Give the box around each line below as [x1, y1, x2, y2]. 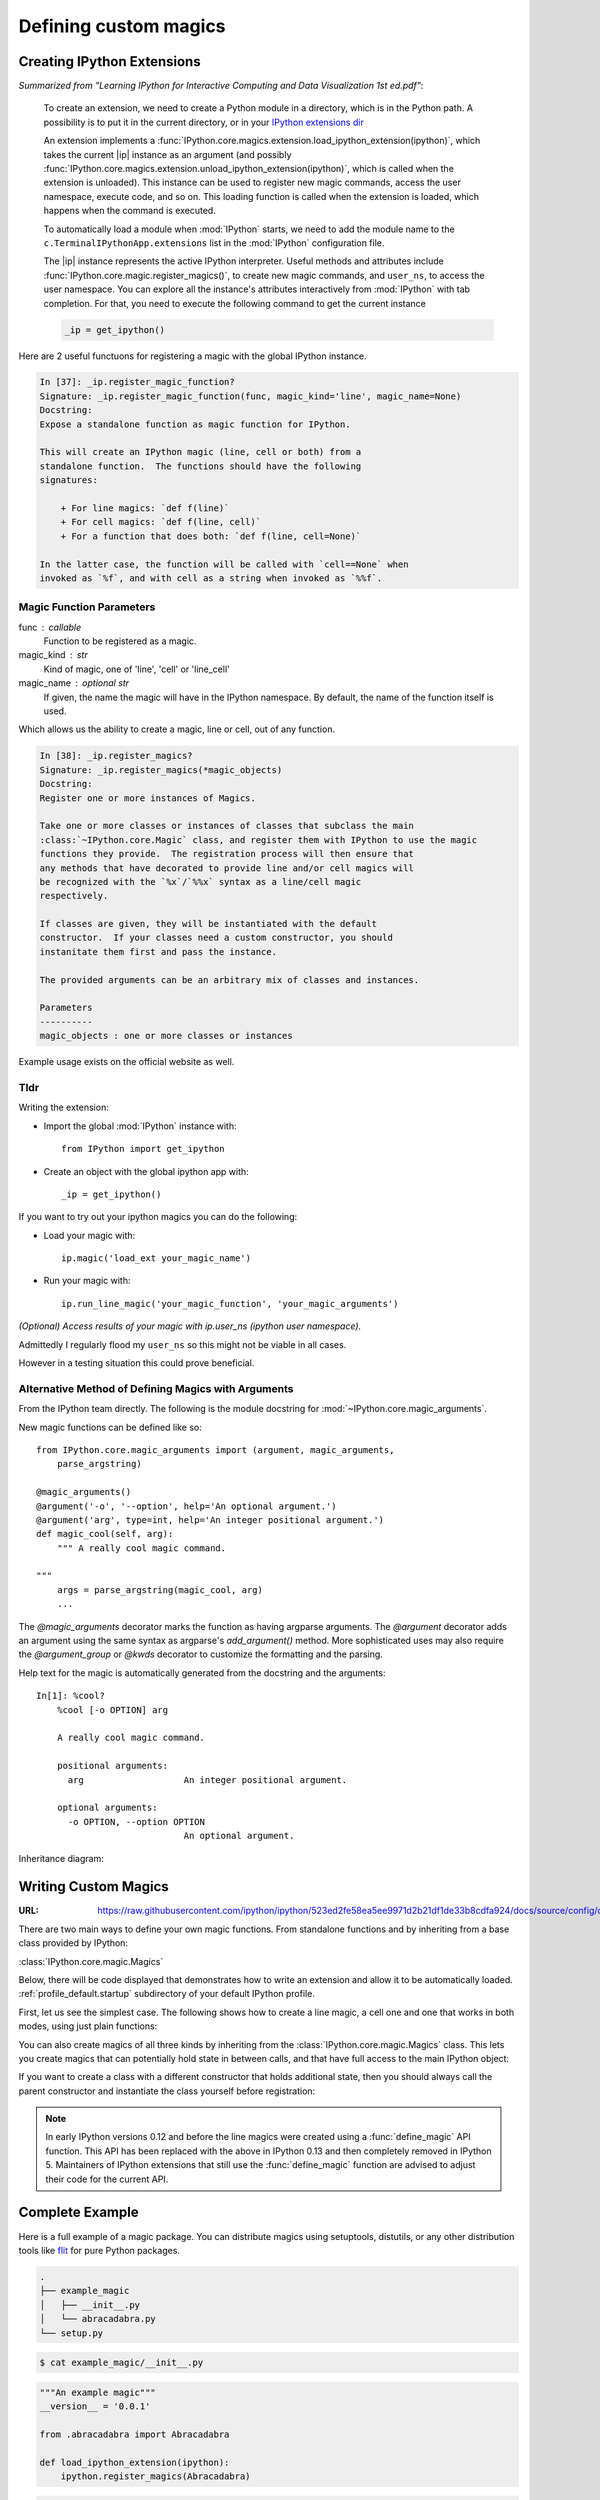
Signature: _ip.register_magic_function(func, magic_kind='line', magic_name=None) [39, 390, 462, 402]
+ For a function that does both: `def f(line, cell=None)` [60, 530, 362, 542]
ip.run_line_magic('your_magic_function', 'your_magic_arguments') [61, 1298, 399, 1309]
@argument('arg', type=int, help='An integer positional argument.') [36, 1514, 385, 1525]
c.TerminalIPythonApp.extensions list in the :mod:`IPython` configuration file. [43, 236, 385, 249]
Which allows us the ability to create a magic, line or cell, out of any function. [18, 723, 335, 735]
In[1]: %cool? [36, 1690, 105, 1702]
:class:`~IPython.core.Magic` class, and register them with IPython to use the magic [39, 834, 478, 845]
